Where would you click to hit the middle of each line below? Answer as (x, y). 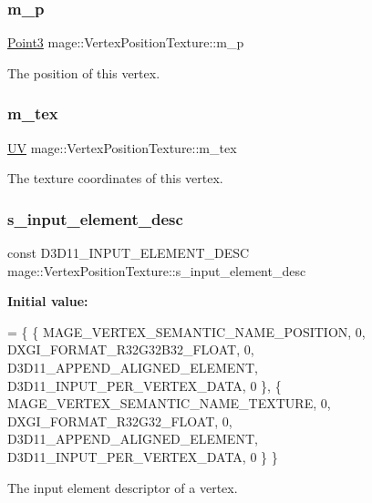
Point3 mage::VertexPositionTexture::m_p (126, 42)
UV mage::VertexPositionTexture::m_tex (122, 147)
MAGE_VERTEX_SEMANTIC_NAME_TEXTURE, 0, (169, 403)
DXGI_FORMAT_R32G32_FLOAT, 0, (120, 421)
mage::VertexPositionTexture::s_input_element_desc (157, 270)
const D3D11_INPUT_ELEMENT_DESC (129, 253)
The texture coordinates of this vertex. (115, 178)
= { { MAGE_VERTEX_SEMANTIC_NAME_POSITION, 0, (186, 331)
